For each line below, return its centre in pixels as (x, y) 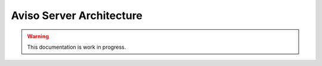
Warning (38, 36)
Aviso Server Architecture (77, 15)
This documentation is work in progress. (77, 47)
